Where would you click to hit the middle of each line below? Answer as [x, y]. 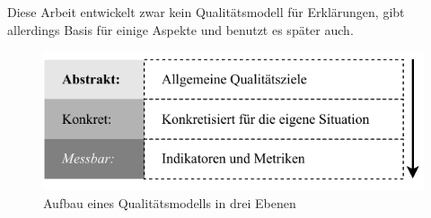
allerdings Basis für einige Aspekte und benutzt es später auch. [180, 29]
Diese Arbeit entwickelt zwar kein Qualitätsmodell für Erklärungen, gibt [206, 12]
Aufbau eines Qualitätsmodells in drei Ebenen [170, 202]
